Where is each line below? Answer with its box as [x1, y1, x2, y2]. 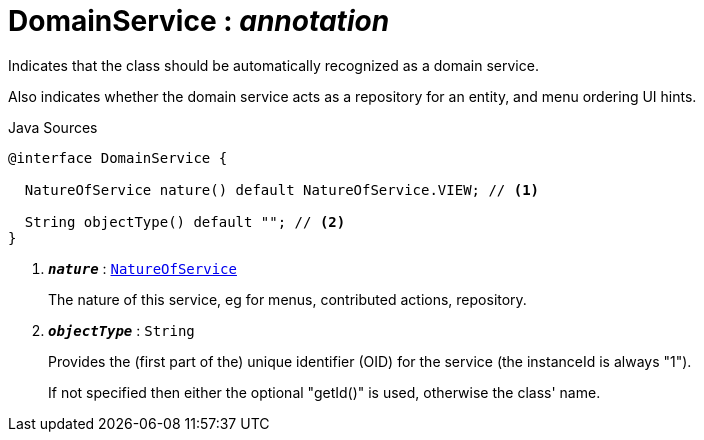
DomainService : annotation [8, 4, 390, 38]
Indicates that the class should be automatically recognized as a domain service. [8, 56, 539, 74]
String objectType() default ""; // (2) [24, 213, 346, 230]
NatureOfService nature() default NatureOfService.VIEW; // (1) [24, 181, 540, 198]
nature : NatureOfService [48, 259, 237, 277]
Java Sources [8, 118, 98, 136]
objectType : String [48, 321, 195, 339]
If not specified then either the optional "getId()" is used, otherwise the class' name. [48, 383, 601, 401]
